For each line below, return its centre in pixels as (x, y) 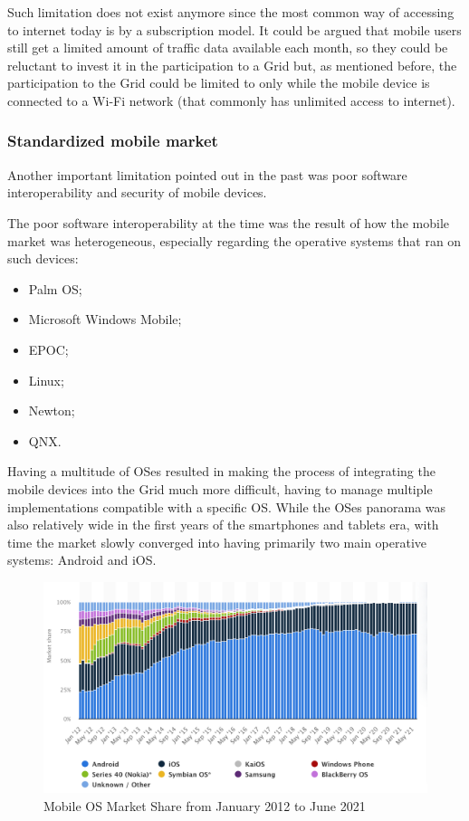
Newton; (52, 410)
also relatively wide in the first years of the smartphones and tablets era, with (223, 525)
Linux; (46, 380)
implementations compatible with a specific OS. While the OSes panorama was (227, 506)
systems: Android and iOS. (82, 560)
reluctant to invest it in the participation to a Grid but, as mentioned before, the (232, 65)
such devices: (43, 258)
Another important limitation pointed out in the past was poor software (207, 174)
